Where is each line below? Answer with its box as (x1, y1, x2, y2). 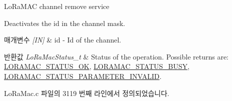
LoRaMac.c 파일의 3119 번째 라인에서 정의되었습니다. (4, 87, 169, 98)
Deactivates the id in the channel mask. (4, 17, 125, 28)
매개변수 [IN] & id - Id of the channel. (4, 34, 121, 45)
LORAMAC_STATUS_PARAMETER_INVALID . (4, 70, 161, 81)
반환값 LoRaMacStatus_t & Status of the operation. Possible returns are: (4, 51, 229, 61)
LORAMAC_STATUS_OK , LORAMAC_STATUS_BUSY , (4, 61, 189, 71)
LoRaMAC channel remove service (4, 1, 109, 11)
